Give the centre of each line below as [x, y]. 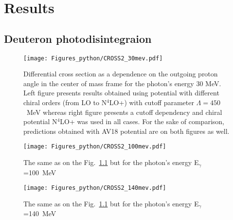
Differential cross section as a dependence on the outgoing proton [121, 74]
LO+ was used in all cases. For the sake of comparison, [142, 121]
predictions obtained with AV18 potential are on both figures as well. [126, 131]
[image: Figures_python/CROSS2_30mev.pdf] [93, 58]
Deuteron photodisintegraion [78, 38]
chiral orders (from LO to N [65, 102]
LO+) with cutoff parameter [152, 102]
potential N [40, 121]
